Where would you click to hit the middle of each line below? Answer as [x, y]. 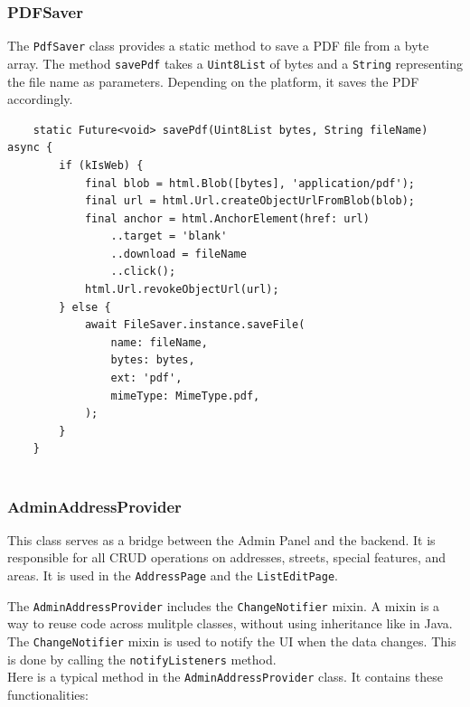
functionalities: [48, 694]
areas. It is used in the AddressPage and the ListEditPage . [173, 575]
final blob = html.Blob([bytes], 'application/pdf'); [250, 183]
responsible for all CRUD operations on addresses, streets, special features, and [227, 557]
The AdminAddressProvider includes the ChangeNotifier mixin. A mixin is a [224, 605]
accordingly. [40, 99]
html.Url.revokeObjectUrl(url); [182, 290]
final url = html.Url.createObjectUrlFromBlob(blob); [250, 201]
